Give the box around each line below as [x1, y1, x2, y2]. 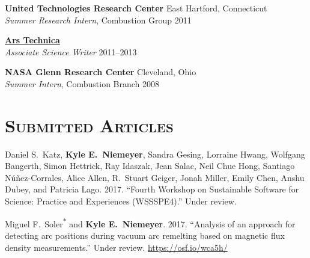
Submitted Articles [5, 112, 174, 137]
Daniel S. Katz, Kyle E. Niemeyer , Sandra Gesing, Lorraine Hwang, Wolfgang [5, 147, 305, 160]
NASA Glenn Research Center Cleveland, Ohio [5, 66, 196, 78]
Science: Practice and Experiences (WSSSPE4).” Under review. [5, 195, 237, 207]
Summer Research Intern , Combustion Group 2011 [5, 13, 192, 26]
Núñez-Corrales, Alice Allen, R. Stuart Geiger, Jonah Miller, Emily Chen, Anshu [5, 171, 305, 183]
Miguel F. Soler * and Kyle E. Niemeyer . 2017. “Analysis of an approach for [5, 215, 296, 230]
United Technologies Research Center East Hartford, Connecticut [5, 2, 267, 14]
